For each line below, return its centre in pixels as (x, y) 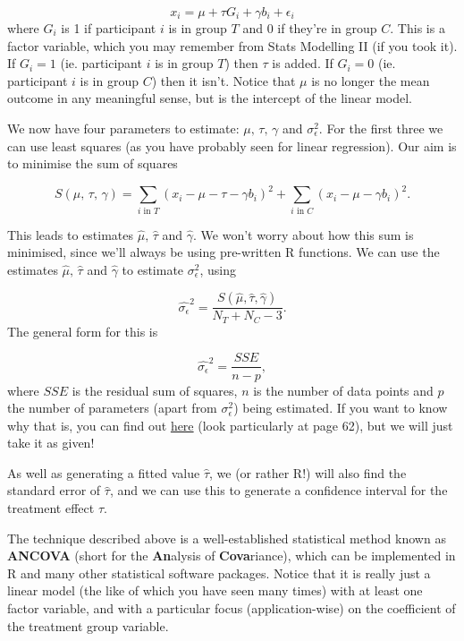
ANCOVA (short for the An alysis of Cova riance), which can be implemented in (232, 556)
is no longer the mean (371, 80)
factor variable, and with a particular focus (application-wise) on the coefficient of (232, 608)
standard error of (54, 490)
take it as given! (51, 443)
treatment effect (51, 508)
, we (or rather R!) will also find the (308, 472)
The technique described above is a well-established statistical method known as (227, 538)
